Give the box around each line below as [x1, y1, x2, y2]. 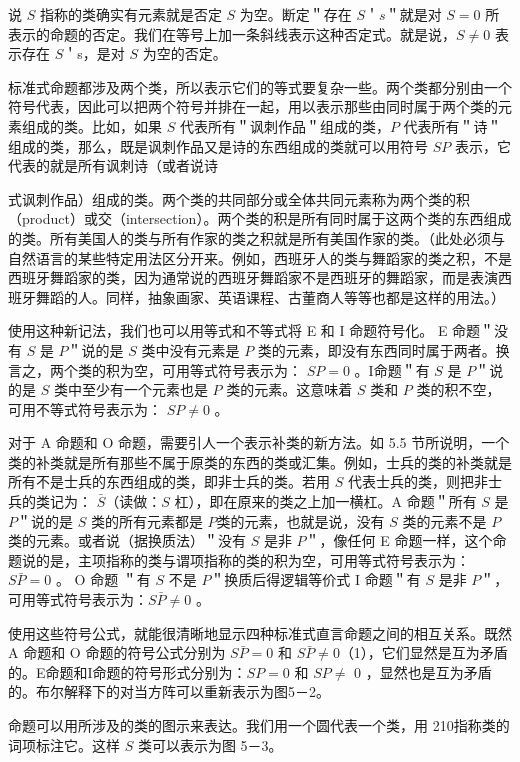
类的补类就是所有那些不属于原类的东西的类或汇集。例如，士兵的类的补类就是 [8, 451, 512, 472]
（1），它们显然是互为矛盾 [339, 642, 508, 663]
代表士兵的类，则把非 [347, 471, 488, 492]
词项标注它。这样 [8, 734, 120, 755]
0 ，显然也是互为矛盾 [354, 661, 492, 682]
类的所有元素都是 [90, 510, 203, 531]
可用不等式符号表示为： [8, 398, 162, 419]
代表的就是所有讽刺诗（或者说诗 [8, 155, 218, 176]
